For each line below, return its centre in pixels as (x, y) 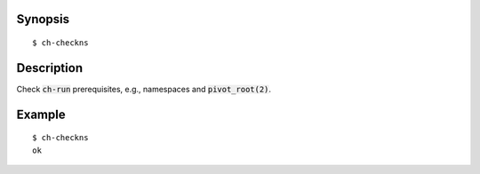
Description (50, 68)
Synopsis (43, 19)
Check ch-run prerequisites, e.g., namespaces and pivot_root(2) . (144, 89)
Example (41, 114)
